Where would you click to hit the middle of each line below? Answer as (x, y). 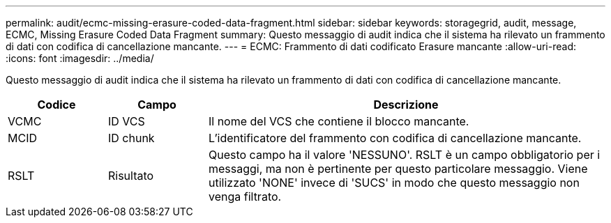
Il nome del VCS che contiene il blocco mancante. (339, 121)
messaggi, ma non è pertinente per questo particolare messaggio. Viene (398, 169)
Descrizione (406, 105)
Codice (56, 105)
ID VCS (126, 121)
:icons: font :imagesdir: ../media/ (80, 58)
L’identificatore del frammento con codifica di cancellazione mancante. (395, 138)
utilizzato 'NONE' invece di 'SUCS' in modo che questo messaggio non (394, 183)
